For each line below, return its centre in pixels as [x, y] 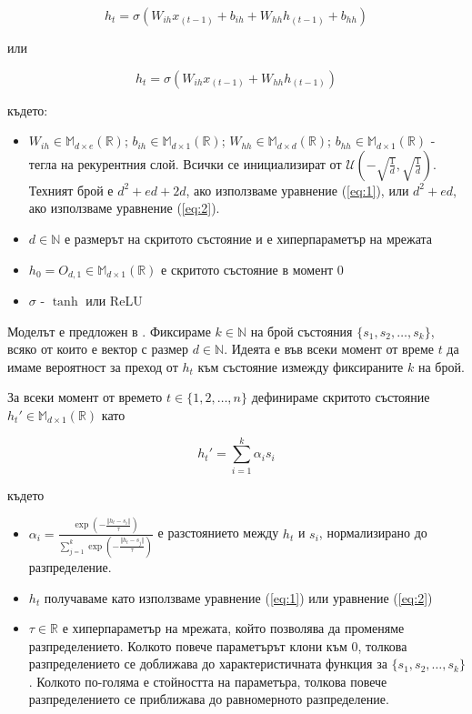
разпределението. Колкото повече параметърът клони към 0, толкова [218, 645]
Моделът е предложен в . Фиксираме [109, 331]
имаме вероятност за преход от [93, 366]
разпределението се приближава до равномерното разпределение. [209, 699]
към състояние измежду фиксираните [301, 366]
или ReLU [114, 301]
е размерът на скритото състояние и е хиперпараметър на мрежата [248, 238]
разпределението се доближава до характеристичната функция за [208, 664]
